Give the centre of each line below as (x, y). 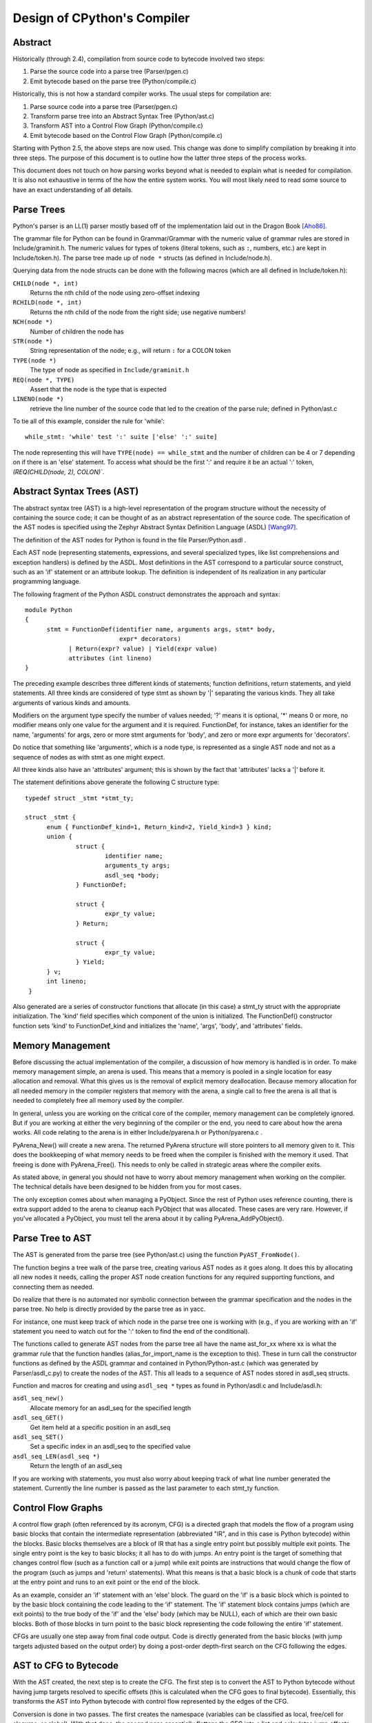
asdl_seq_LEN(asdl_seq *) (56, 1456)
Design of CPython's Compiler (101, 18)
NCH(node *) (33, 322)
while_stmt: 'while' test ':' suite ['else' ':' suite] (121, 437)
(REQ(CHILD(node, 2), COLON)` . (59, 471)
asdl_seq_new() (39, 1398)
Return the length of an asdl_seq (76, 1466)
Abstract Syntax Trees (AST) (76, 492)
